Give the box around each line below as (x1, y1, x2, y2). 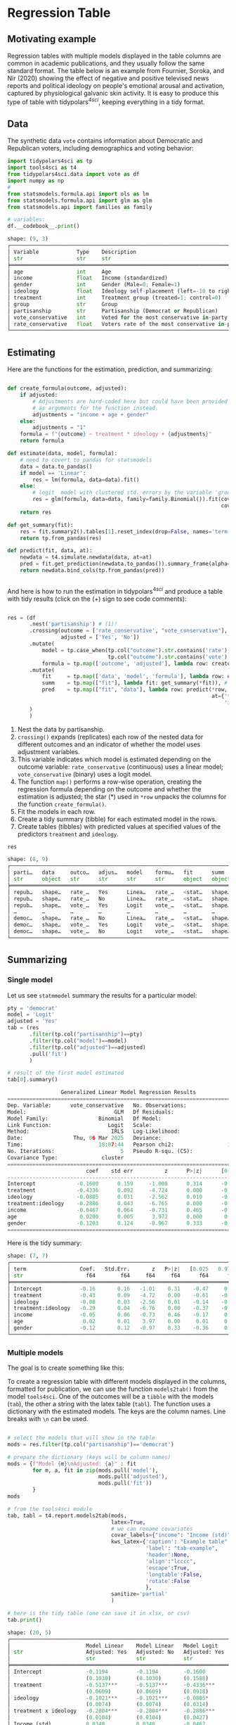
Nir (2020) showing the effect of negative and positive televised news (7, 74, 209, 82)
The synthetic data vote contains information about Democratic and (7, 136, 203, 145)
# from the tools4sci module (7, 1506, 93, 1513)
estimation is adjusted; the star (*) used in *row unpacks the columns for (17, 792, 227, 801)
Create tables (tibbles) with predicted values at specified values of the (17, 822, 221, 831)
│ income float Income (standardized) (7, 274, 169, 282)
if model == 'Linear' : (20, 469, 86, 476)
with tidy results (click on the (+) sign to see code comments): (7, 594, 188, 603)
